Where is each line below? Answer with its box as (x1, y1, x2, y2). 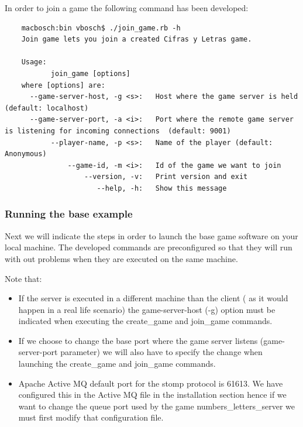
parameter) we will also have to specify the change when (60, 346, 263, 358)
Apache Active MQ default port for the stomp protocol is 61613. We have (18, 377, 283, 389)
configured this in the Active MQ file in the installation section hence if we (18, 388, 287, 401)
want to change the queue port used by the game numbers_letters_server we (18, 400, 295, 412)
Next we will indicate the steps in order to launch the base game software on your (5, 229, 298, 242)
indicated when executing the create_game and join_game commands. (18, 315, 273, 327)
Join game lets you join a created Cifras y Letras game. (21, 35, 252, 44)
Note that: (5, 272, 42, 284)
